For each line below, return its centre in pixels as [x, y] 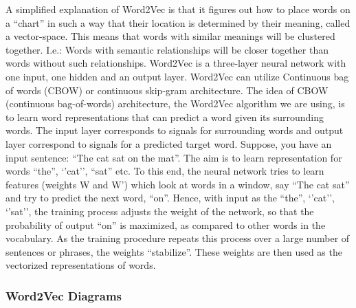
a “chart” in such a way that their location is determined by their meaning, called [178, 22]
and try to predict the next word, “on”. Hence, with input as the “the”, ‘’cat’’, [170, 198]
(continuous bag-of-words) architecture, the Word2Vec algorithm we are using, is [175, 103]
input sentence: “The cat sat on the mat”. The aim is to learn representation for [174, 157]
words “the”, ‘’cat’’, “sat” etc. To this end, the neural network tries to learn [165, 171]
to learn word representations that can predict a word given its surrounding [165, 117]
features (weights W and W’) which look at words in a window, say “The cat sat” [178, 184]
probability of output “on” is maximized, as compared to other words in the [166, 224]
